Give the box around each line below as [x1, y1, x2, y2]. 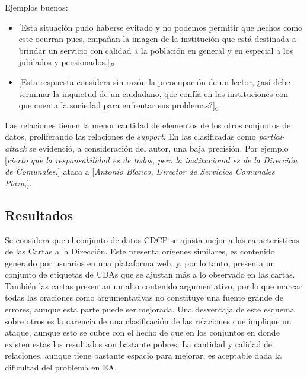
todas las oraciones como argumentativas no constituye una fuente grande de [5, 291, 283, 304]
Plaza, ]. [5, 176, 32, 189]
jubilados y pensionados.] [18, 56, 110, 68]
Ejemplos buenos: [5, 1, 68, 13]
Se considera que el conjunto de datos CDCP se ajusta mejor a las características [5, 233, 299, 246]
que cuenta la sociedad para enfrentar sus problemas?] [18, 99, 215, 111]
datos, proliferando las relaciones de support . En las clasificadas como [5, 130, 256, 143]
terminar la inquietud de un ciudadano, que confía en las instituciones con [18, 87, 288, 99]
